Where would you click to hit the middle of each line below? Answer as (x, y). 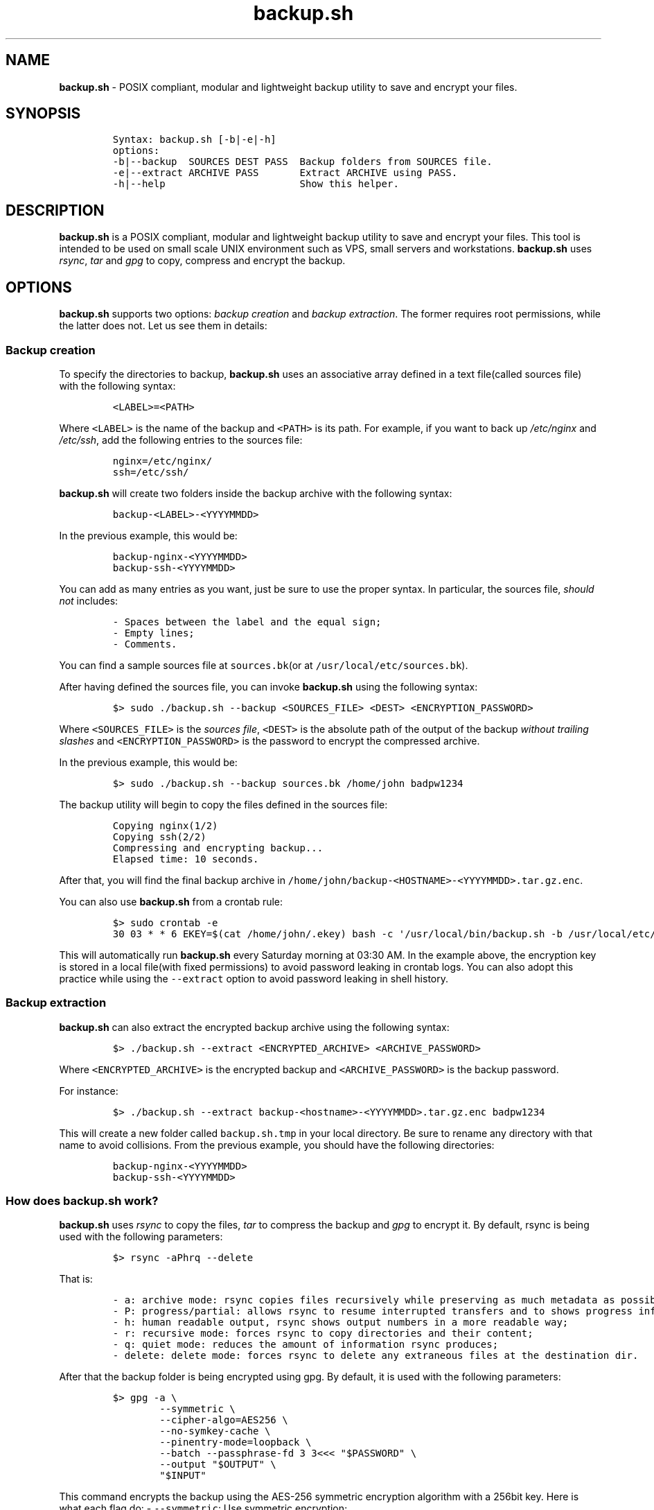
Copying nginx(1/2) (165, 825)
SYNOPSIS (43, 114)
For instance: (89, 1091)
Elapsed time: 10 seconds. (186, 859)
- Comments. (145, 644)
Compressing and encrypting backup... (218, 848)
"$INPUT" (183, 1476)
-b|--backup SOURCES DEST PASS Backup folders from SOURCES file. (302, 162)
